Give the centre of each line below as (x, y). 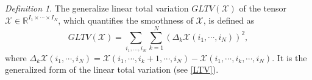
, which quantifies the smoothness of (126, 20)
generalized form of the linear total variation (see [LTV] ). (112, 69)
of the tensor (263, 8)
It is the (292, 57)
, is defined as (229, 20)
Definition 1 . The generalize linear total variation (97, 8)
